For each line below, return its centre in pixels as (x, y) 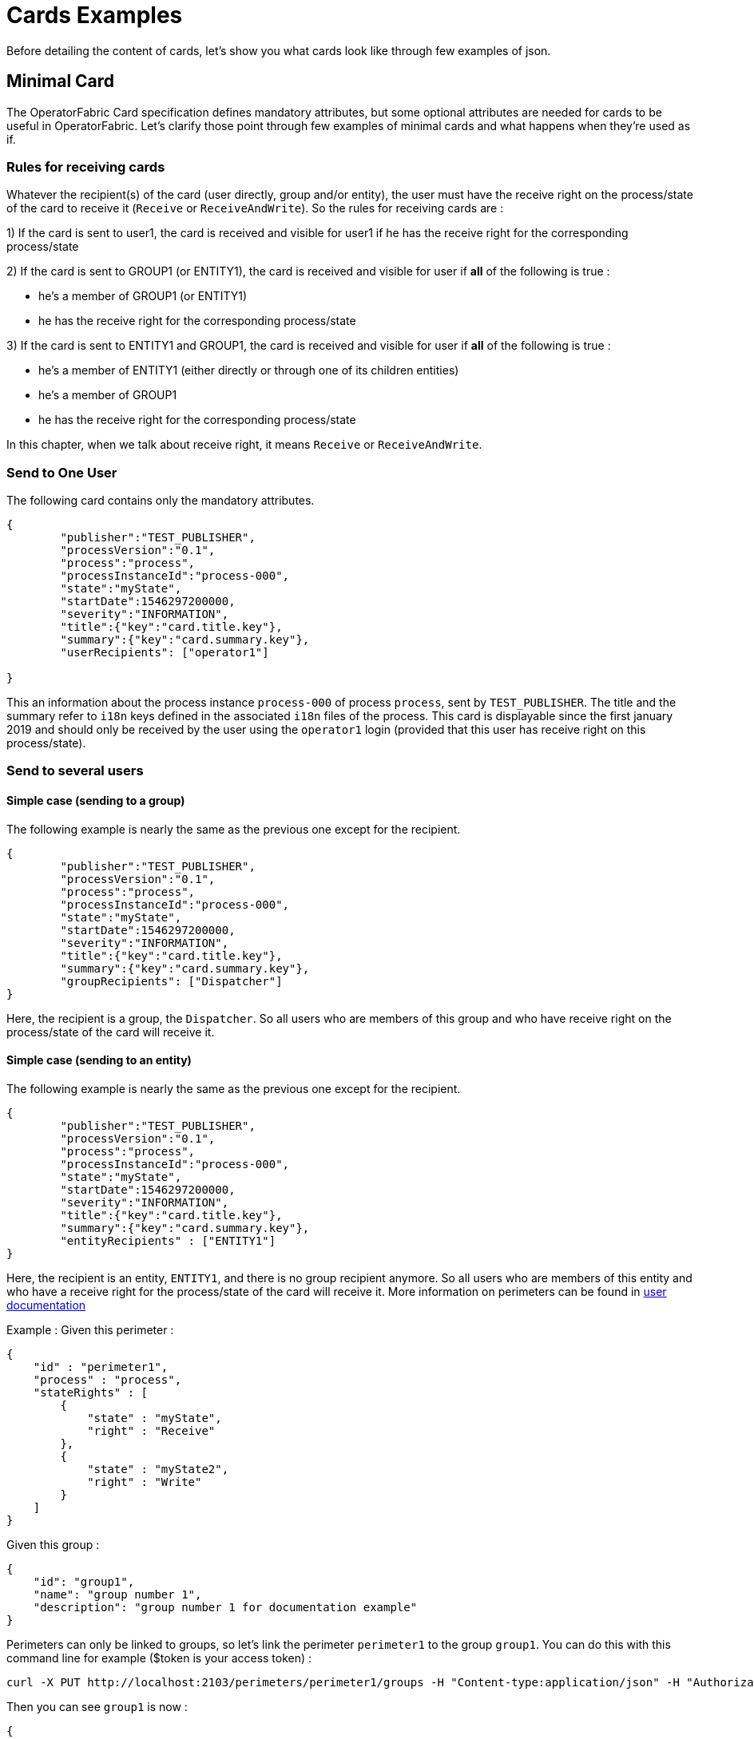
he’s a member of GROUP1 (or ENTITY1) (143, 296)
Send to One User (62, 472)
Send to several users (75, 771)
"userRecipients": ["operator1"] (165, 653)
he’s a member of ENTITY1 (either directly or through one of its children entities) (249, 370)
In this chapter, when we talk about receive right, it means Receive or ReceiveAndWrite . (244, 445)
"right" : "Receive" (151, 1430)
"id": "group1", (84, 1581)
